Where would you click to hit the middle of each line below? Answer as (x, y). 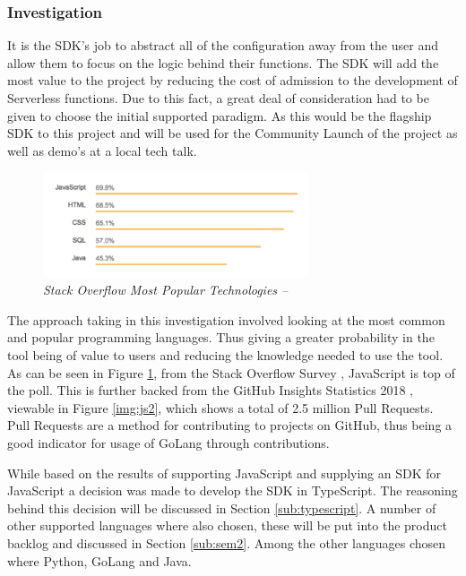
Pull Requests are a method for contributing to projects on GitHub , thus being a (230, 425)
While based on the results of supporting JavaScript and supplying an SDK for (224, 473)
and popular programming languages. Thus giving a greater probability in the (221, 337)
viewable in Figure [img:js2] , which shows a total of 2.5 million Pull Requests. (220, 407)
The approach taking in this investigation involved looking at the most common (226, 319)
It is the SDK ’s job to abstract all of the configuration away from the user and (223, 45)
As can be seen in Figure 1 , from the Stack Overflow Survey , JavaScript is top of (231, 372)
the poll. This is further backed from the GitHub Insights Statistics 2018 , (210, 390)
